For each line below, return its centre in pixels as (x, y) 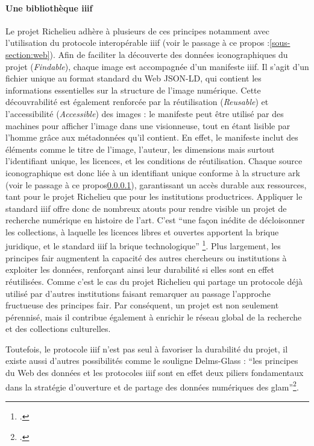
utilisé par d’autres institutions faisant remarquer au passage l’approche (138, 293)
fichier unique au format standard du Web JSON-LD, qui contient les (133, 78)
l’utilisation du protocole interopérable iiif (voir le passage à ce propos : (138, 43)
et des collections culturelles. (58, 329)
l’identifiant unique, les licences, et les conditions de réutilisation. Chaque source (154, 161)
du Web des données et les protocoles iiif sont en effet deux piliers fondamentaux (155, 373)
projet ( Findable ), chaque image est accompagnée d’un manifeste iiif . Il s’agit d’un (157, 66)
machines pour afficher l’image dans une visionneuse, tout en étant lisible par (148, 125)
